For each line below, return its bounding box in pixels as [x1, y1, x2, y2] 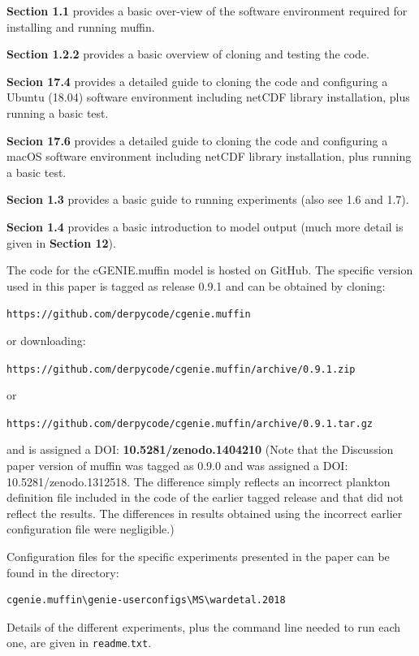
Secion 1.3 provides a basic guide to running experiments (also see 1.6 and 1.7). [6, 191, 409, 208]
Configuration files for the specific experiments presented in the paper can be [6, 548, 390, 565]
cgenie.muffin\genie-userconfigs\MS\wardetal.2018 [6, 594, 286, 606]
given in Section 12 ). [6, 234, 116, 251]
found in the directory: [6, 563, 119, 580]
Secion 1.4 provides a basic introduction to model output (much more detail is [6, 218, 404, 235]
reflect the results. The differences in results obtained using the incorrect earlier [6, 504, 403, 521]
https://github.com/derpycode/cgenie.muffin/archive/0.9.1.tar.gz [6, 417, 374, 429]
